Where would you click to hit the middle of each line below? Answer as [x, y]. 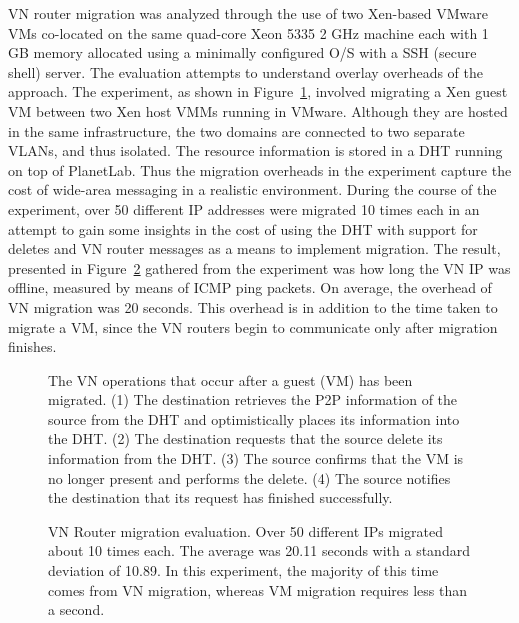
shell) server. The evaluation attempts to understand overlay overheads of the [246, 71]
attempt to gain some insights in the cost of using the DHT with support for [243, 228]
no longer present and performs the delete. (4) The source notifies [249, 477]
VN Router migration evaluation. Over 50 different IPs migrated [245, 530]
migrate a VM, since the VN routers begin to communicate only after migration [253, 326]
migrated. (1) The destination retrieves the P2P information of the [253, 399]
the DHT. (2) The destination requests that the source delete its [245, 438]
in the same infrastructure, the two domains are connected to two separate [236, 130]
